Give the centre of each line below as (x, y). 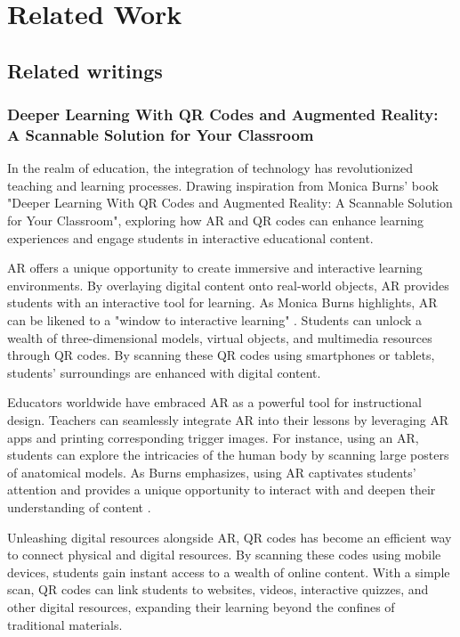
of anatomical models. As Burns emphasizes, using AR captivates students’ (212, 472)
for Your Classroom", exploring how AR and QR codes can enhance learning (216, 220)
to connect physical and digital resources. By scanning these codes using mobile (224, 555)
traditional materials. (65, 624)
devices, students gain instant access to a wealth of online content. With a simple (229, 572)
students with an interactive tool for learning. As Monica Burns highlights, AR (222, 302)
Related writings (85, 70)
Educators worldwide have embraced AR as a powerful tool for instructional (214, 402)
